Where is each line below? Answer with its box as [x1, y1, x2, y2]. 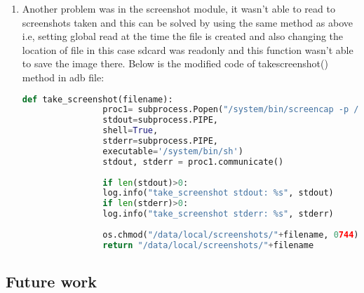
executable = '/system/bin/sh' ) [102, 146, 243, 156]
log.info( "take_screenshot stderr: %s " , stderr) [102, 209, 334, 219]
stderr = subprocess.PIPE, [102, 136, 219, 146]
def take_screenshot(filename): [22, 94, 173, 104]
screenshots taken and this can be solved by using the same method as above [22, 15, 353, 29]
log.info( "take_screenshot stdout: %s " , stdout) [102, 188, 334, 198]
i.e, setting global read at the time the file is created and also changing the [22, 29, 344, 43]
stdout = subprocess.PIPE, [102, 115, 219, 125]
